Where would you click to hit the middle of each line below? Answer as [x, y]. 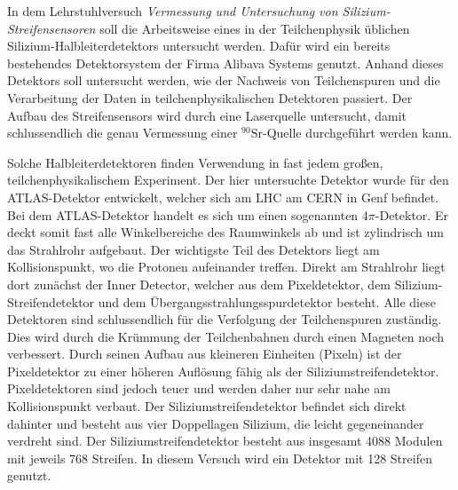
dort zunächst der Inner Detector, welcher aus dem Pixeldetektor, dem [199, 284]
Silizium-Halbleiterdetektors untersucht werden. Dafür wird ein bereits [199, 46]
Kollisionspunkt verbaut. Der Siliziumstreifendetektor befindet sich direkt [207, 406]
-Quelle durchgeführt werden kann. [357, 133]
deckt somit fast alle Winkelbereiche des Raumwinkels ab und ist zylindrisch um [225, 232]
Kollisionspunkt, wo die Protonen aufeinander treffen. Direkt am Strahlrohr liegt [226, 267]
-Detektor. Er [411, 214]
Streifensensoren [51, 28]
